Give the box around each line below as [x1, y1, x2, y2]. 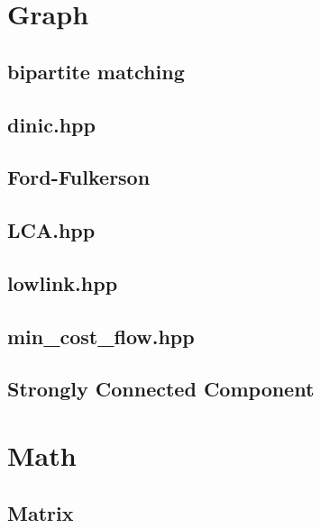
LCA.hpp [7, 216, 96, 244]
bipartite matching [7, 57, 185, 85]
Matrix [7, 498, 74, 526]
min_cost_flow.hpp [7, 322, 195, 350]
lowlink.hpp [7, 269, 118, 296]
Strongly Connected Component [7, 375, 315, 403]
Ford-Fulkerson [7, 163, 151, 191]
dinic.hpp [7, 110, 96, 138]
